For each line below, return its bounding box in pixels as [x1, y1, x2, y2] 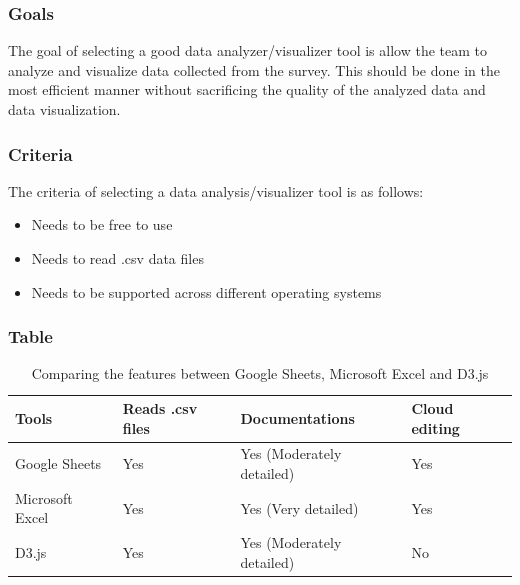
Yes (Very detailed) [240, 497, 359, 518]
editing [411, 417, 460, 438]
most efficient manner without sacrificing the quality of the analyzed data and [8, 79, 486, 100]
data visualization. [8, 99, 121, 119]
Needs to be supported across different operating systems [31, 281, 382, 302]
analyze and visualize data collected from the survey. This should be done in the [8, 59, 500, 80]
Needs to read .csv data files [31, 248, 204, 268]
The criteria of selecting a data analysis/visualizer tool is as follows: [8, 180, 424, 201]
